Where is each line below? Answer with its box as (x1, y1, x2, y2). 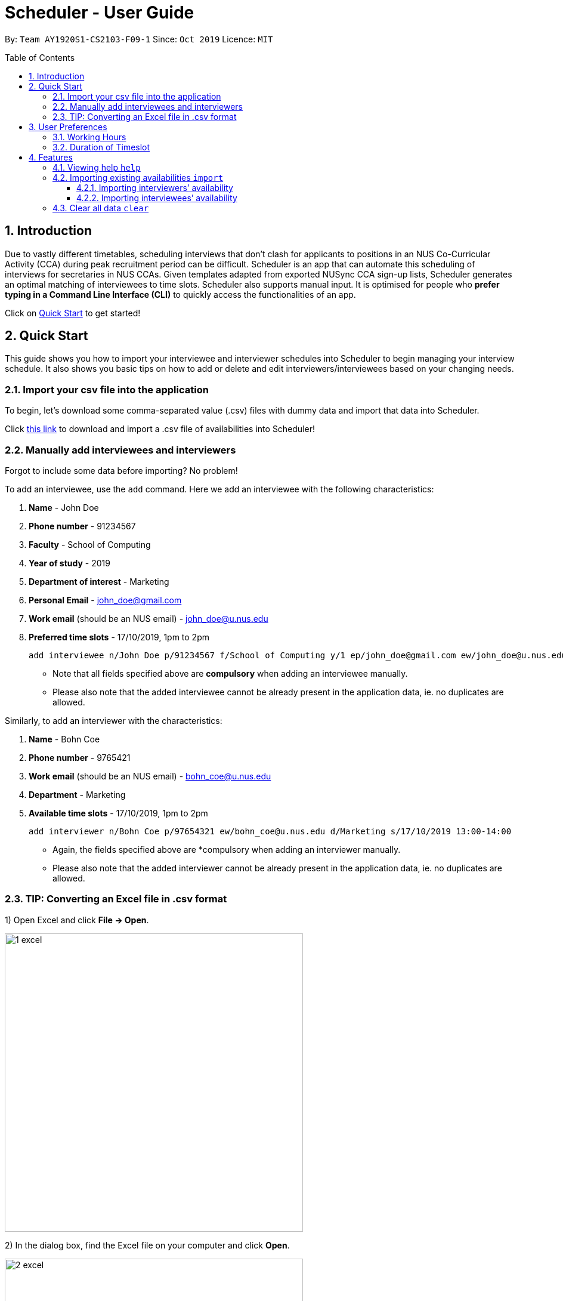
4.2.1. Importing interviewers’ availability (76, 182, 233, 193)
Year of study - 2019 (29, 557, 110, 568)
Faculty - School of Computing (29, 539, 151, 550)
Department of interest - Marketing (29, 576, 169, 587)
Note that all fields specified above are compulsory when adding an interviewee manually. (52, 668, 408, 679)
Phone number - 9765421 (29, 752, 131, 763)
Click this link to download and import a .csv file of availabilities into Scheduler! (5, 424, 315, 434)
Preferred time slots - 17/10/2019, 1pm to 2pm (29, 631, 209, 642)
